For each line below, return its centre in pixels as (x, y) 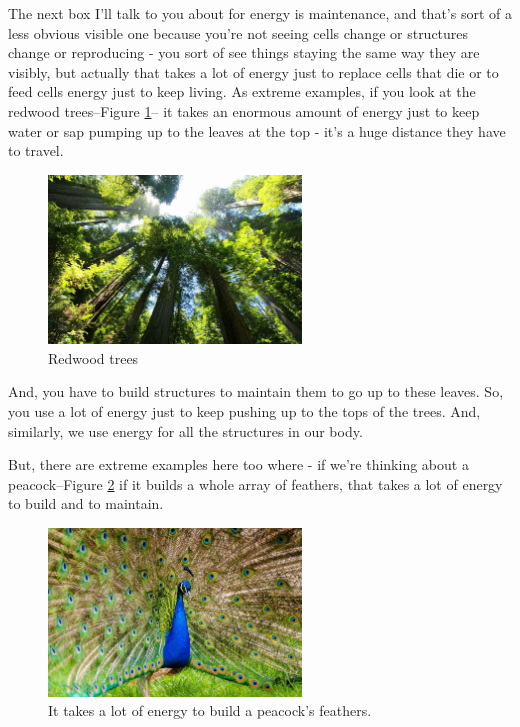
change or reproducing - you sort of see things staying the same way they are (244, 52)
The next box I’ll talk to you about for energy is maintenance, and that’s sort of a (260, 13)
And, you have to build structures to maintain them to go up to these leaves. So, (256, 391)
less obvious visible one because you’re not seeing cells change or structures (238, 32)
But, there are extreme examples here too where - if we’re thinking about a (238, 464)
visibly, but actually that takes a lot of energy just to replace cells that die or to (253, 71)
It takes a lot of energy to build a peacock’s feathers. (210, 710)
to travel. (36, 150)
